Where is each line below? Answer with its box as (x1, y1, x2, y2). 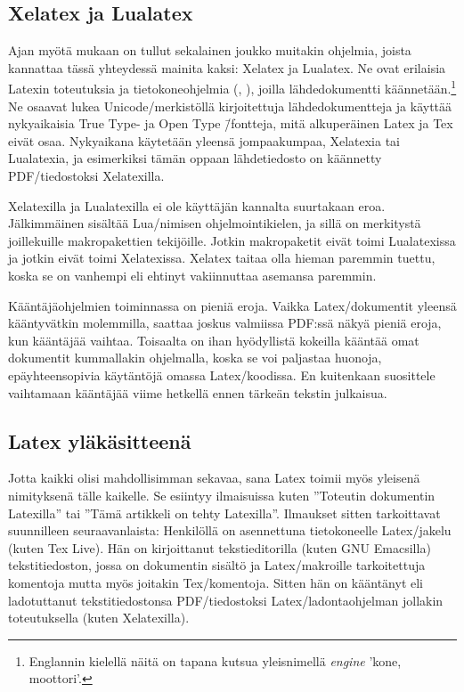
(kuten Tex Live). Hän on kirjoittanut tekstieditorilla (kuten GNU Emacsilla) (8, 538, 431, 557)
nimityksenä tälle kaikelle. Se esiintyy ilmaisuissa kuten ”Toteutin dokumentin (8, 485, 436, 504)
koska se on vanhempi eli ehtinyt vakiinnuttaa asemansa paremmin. (8, 265, 377, 284)
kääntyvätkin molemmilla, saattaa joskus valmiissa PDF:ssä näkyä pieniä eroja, (8, 313, 442, 332)
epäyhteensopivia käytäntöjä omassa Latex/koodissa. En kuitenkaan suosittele (8, 365, 436, 384)
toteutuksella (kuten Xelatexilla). (8, 608, 190, 627)
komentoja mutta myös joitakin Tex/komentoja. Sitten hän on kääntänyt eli (8, 573, 423, 591)
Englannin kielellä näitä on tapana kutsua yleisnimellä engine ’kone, (28, 651, 402, 670)
